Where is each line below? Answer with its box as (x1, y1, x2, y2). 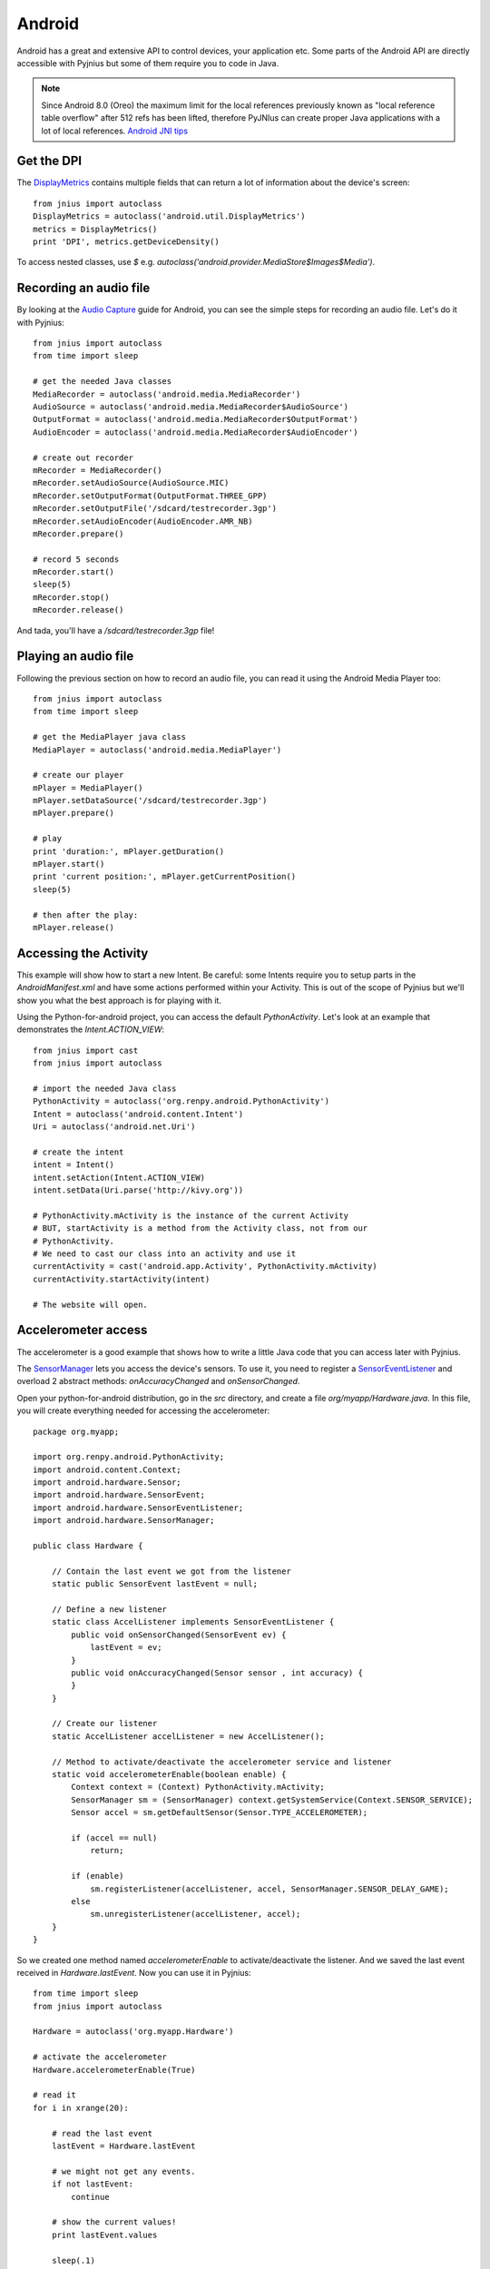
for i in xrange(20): (33, 2102, 129, 2113)
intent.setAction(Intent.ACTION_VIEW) (33, 1172, 206, 1183)
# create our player (33, 770, 124, 781)
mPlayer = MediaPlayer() (33, 782, 143, 793)
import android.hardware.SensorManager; (33, 1516, 215, 1526)
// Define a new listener (51, 1604, 168, 1615)
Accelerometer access (16, 1322, 148, 1338)
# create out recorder (33, 452, 134, 463)
